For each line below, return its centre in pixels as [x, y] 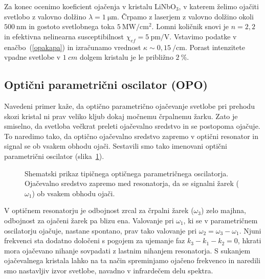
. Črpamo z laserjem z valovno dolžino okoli [185, 16]
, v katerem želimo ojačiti [219, 6]
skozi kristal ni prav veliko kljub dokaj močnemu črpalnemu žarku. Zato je [121, 116]
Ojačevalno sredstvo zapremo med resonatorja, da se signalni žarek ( [132, 183]
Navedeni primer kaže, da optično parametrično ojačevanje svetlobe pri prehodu [129, 106]
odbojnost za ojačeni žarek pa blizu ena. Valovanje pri [89, 220]
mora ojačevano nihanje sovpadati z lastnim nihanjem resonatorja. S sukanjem [127, 250]
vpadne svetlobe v [32, 57]
